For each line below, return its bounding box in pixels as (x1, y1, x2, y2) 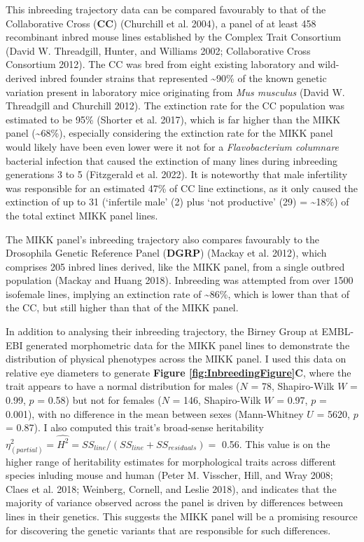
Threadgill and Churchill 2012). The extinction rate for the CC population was (6, 98, 345, 113)
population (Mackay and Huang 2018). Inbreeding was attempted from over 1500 (6, 273, 353, 287)
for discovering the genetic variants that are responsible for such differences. (6, 522, 331, 537)
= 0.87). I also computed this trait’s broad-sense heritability (6, 420, 264, 435)
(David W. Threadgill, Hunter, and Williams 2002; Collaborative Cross (6, 43, 311, 57)
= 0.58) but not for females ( (37, 393, 162, 407)
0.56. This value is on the (221, 436, 330, 451)
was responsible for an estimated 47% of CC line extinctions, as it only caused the (6, 180, 358, 195)
